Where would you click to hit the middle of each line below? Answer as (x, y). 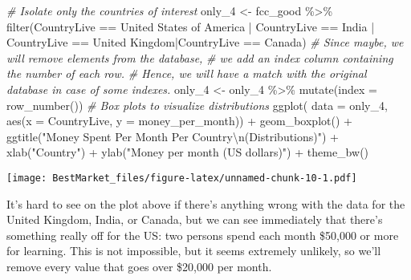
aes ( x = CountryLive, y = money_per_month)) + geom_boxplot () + (179, 121)
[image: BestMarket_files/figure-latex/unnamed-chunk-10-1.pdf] (182, 178)
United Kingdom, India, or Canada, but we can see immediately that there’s (195, 219)
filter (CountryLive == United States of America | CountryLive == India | (191, 26)
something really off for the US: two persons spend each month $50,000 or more (203, 235)
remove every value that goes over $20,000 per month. (139, 266)
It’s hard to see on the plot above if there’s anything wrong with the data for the (206, 203)
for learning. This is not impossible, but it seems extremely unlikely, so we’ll (194, 251)
